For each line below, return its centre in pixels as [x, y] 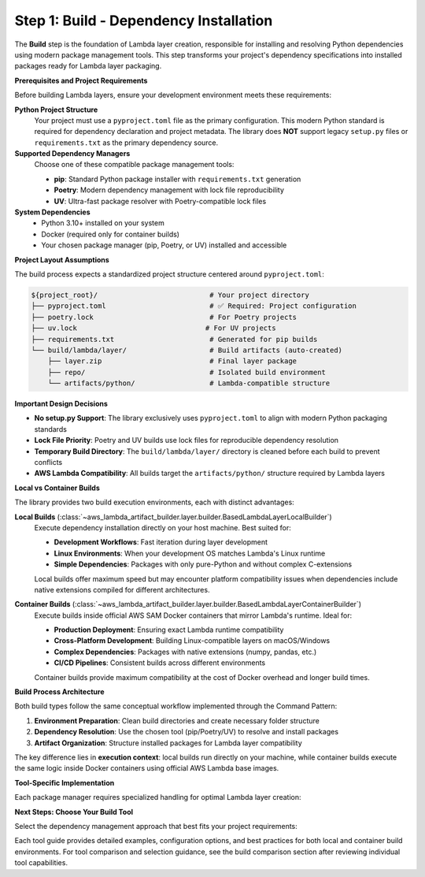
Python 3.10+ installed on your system [103, 223]
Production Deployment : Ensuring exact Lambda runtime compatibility [169, 630]
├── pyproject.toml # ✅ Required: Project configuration [194, 306]
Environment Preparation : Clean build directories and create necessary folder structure [177, 720]
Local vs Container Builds [57, 488]
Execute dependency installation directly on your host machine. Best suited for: [163, 527]
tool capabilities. [41, 863]
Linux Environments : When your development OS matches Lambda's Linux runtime [190, 553]
